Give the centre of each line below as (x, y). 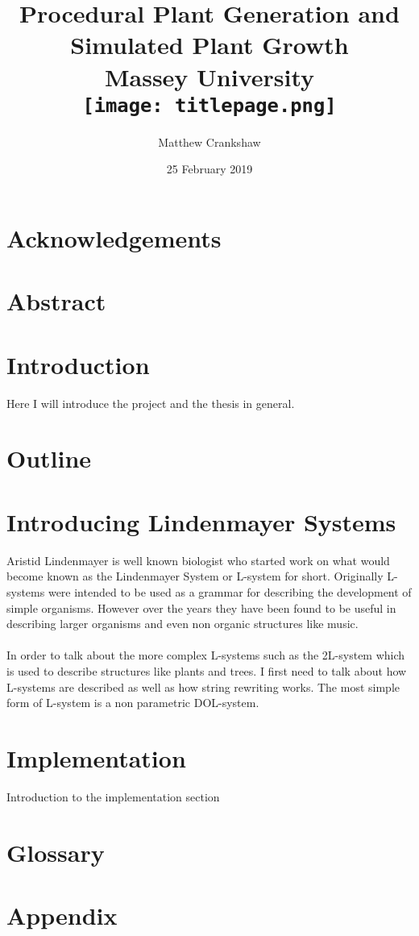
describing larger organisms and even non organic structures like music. (183, 624)
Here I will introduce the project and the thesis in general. (151, 403)
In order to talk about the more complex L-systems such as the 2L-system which (206, 655)
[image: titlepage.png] (209, 105)
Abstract (56, 301)
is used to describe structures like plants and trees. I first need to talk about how (207, 670)
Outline (49, 458)
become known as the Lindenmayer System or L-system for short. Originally (195, 576)
